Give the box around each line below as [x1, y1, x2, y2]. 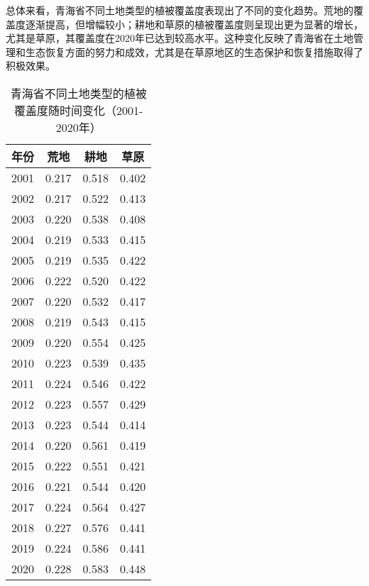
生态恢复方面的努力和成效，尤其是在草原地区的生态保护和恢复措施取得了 [25, 44, 363, 59]
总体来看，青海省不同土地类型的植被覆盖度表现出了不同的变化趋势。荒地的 [6, 3, 353, 17]
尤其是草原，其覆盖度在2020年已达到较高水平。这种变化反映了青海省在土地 [6, 31, 353, 45]
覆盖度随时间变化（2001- [14, 101, 143, 118]
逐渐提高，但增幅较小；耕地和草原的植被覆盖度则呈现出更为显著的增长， [25, 16, 363, 31]
